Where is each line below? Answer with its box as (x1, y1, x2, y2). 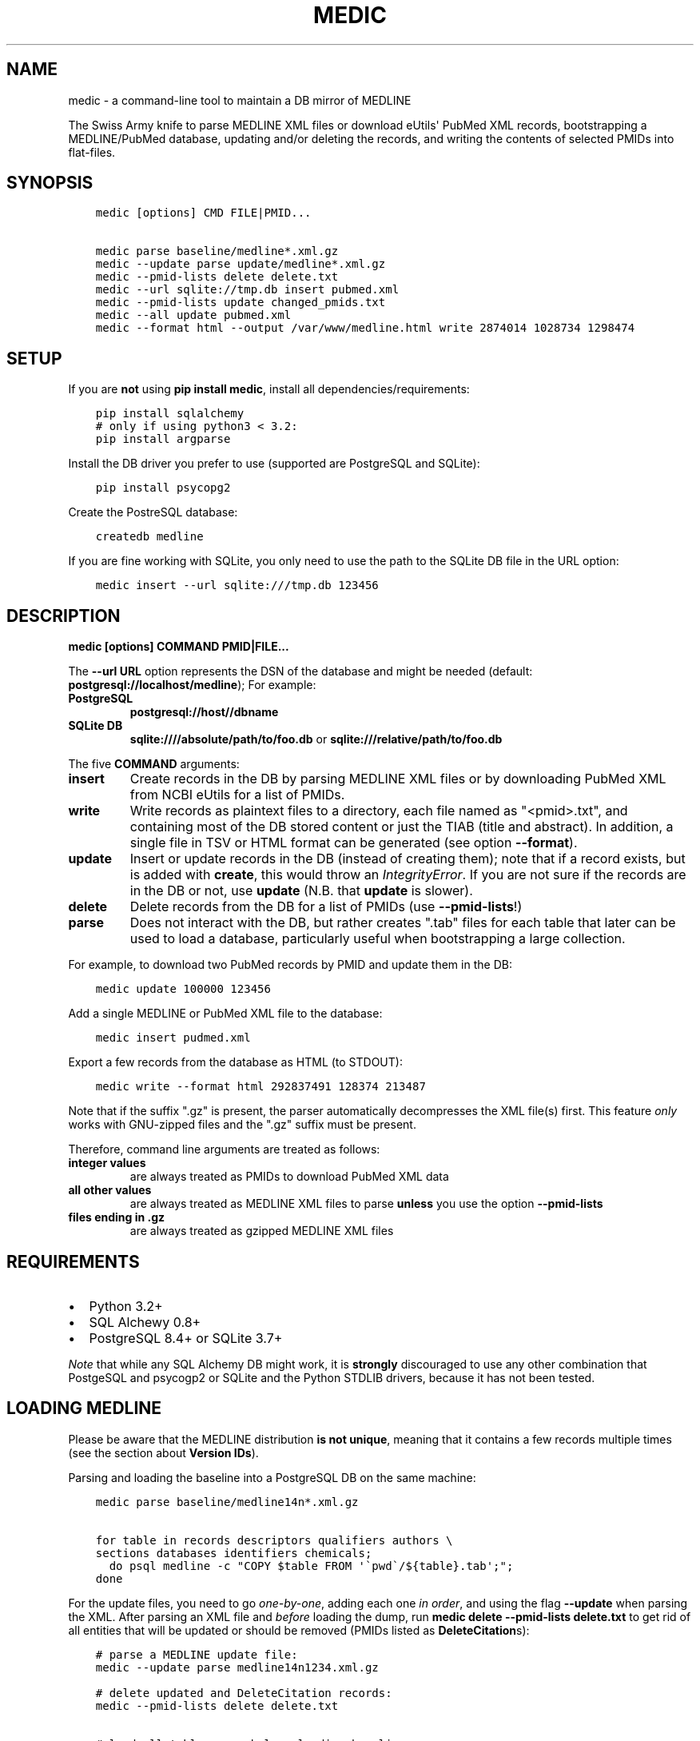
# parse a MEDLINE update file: (95, 1647, 298, 1661)
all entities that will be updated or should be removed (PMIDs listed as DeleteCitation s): (68, 1623, 530, 1637)
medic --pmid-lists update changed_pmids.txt (95, 296, 386, 309)
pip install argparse (95, 432, 231, 446)
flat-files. (68, 145, 116, 159)
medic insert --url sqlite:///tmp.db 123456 (95, 579, 379, 592)
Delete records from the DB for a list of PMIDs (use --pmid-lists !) (129, 898, 523, 915)
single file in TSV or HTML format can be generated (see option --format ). (129, 835, 578, 851)
